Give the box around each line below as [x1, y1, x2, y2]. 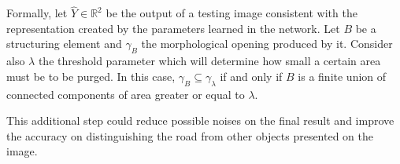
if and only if [220, 67, 283, 84]
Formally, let [6, 5, 68, 21]
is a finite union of [298, 67, 387, 84]
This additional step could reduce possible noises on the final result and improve [6, 112, 394, 129]
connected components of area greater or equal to [6, 86, 245, 102]
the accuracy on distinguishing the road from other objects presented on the [6, 127, 374, 144]
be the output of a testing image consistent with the [106, 5, 357, 21]
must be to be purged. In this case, [6, 67, 176, 84]
